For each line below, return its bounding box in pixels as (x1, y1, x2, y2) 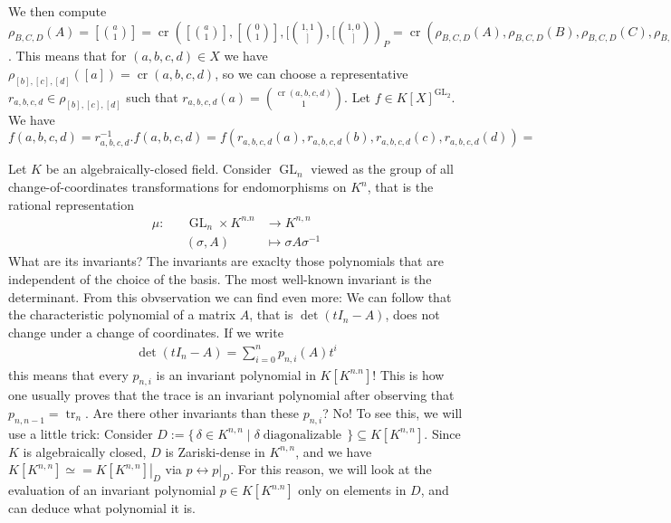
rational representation (8, 195, 135, 214)
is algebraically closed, (23, 442, 147, 461)
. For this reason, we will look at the (230, 460, 432, 479)
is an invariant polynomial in (156, 365, 316, 384)
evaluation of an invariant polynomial (8, 480, 216, 499)
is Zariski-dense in (165, 442, 265, 461)
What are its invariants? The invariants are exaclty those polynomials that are (8, 252, 444, 271)
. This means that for (8, 46, 127, 65)
